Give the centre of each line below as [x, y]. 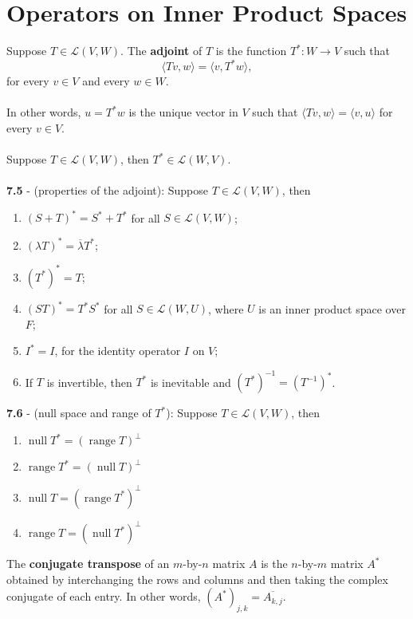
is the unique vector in [183, 112]
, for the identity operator [118, 351]
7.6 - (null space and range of [79, 413]
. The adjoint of [161, 51]
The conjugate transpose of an [88, 564]
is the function [251, 51]
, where [226, 308]
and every [106, 81]
